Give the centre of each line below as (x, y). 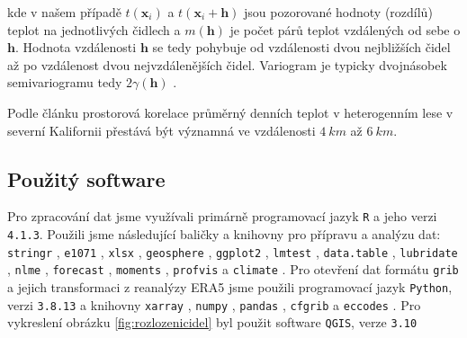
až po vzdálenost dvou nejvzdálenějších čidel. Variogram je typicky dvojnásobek (227, 64)
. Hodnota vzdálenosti (76, 47)
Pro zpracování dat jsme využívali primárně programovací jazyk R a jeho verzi (222, 216)
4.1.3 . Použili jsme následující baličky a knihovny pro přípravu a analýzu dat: (224, 234)
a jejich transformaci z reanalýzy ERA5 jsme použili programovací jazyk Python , (230, 286)
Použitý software (86, 178)
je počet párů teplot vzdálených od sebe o (345, 29)
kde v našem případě (64, 12)
